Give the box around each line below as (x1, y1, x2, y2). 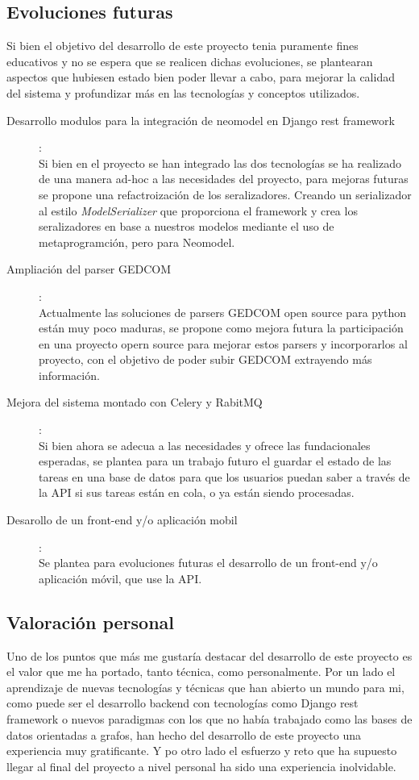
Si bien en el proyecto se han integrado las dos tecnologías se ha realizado (39, 154, 402, 171)
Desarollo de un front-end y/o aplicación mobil (6, 511, 238, 528)
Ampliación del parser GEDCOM (6, 261, 172, 277)
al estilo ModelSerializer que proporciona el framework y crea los (39, 202, 358, 219)
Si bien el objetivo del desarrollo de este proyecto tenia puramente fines (6, 37, 359, 54)
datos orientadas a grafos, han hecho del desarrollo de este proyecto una (6, 726, 362, 743)
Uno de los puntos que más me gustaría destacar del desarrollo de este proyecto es (6, 647, 413, 664)
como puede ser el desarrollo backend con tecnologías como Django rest (6, 694, 359, 711)
